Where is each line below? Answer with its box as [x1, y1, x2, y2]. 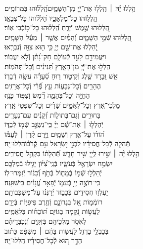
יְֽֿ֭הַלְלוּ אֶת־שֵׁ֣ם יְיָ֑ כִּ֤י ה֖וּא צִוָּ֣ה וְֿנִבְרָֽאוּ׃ [4, 41, 97, 52]
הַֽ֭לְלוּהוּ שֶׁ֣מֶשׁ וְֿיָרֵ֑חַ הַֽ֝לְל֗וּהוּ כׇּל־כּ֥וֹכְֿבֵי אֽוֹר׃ [4, 22, 109, 33]
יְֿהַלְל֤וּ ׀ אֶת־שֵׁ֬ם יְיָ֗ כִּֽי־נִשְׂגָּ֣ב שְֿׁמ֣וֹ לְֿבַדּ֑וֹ [4, 119, 103, 129]
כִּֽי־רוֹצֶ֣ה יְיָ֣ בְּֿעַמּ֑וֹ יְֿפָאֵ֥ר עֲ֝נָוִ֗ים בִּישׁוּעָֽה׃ [4, 177, 100, 187]
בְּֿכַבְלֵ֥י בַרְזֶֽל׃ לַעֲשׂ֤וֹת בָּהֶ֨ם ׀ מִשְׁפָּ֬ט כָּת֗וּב [4, 225, 109, 236]
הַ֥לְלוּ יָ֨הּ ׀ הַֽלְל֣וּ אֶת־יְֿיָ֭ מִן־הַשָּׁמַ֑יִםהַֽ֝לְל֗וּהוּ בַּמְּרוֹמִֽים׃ [4, 3, 136, 13]
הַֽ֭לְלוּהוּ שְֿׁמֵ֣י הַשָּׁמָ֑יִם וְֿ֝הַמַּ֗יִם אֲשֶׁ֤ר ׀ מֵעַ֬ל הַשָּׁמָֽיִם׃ [4, 32, 132, 42]
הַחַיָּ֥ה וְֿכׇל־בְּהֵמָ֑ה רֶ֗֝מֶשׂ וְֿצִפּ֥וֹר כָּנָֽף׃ [4, 90, 90, 100]
